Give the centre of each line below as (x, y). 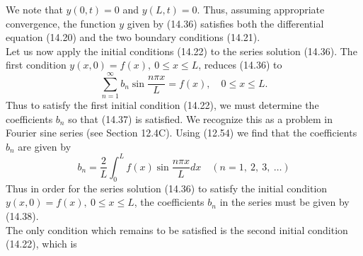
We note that (34, 9)
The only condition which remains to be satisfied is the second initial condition (177, 229)
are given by (45, 146)
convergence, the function (61, 23)
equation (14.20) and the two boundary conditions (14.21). (133, 37)
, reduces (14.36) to (240, 65)
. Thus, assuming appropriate (261, 9)
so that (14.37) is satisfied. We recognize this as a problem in (201, 118)
